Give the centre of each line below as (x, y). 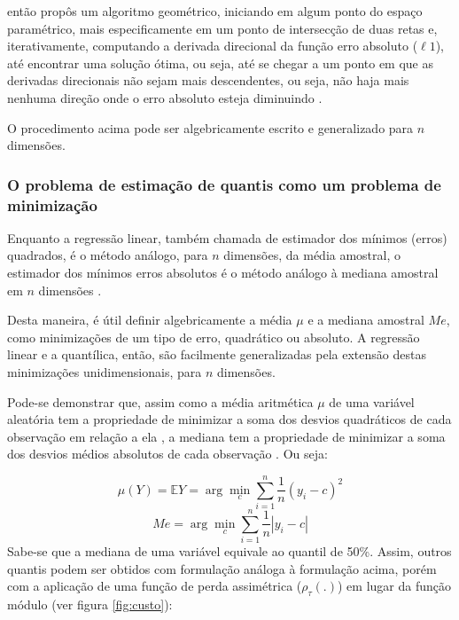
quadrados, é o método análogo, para (108, 255)
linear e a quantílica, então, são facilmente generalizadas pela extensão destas (217, 354)
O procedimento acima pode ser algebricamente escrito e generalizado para (210, 127)
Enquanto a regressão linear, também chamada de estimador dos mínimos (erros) (227, 237)
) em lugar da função (394, 586)
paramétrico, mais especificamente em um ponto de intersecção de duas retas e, (222, 28)
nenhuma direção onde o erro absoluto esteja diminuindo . (165, 97)
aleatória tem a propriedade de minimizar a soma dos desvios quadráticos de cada (229, 419)
